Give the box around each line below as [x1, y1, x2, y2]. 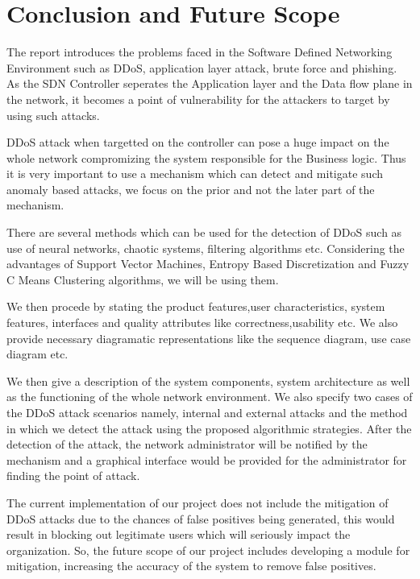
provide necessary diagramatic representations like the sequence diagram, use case [6, 329, 411, 346]
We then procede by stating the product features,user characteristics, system [6, 298, 385, 315]
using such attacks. [6, 106, 100, 123]
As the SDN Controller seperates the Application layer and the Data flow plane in [6, 75, 413, 92]
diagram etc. [6, 345, 69, 362]
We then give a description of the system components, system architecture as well [6, 372, 410, 389]
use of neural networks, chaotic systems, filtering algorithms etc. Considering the [6, 239, 405, 256]
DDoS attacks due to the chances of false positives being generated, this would [6, 510, 395, 527]
